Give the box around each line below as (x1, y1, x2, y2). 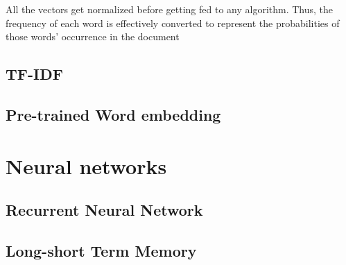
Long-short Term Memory (6, 239, 197, 261)
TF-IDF (6, 63, 63, 85)
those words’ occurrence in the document (6, 29, 180, 44)
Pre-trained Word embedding (6, 103, 221, 125)
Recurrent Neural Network (6, 199, 203, 221)
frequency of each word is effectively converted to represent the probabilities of (6, 15, 340, 30)
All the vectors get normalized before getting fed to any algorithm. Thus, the (6, 2, 334, 16)
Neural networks (6, 151, 167, 180)
